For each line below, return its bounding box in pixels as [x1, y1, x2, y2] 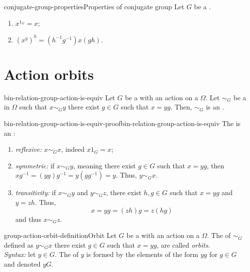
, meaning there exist [73, 160, 136, 170]
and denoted [4, 258, 41, 269]
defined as [4, 239, 33, 250]
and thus [15, 214, 42, 224]
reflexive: [15, 144, 42, 154]
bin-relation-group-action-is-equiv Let [4, 92, 116, 102]
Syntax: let [4, 249, 36, 259]
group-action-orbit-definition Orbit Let [4, 230, 117, 240]
